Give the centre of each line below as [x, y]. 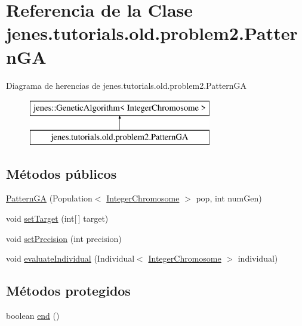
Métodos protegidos [68, 291]
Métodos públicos [61, 173]
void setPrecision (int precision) [64, 238]
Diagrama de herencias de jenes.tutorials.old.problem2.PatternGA [127, 85]
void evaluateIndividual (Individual [70, 258]
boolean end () [33, 316]
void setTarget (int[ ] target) [57, 218]
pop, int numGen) [229, 198]
